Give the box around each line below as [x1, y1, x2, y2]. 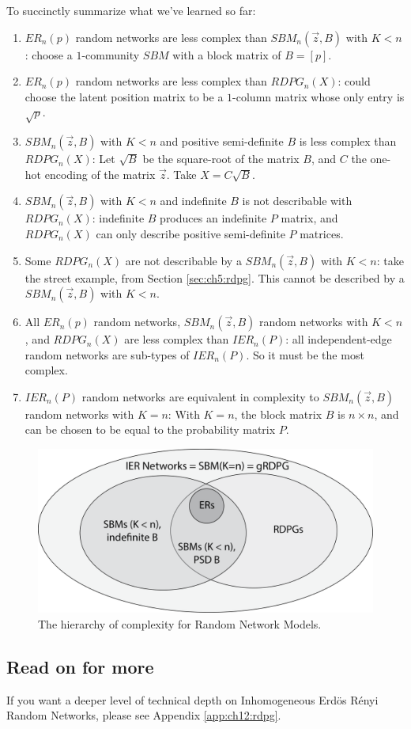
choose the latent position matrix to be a [25, 88, 224, 104]
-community [81, 46, 140, 63]
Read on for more [6, 654, 154, 678]
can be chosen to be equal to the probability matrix [25, 421, 276, 438]
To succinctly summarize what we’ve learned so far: [6, 2, 256, 18]
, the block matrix [234, 405, 322, 422]
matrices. [300, 225, 344, 241]
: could [337, 73, 371, 89]
